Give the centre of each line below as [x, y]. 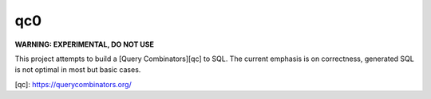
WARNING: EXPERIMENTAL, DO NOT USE [85, 44]
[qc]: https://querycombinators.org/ [73, 84]
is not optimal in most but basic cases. [78, 70]
